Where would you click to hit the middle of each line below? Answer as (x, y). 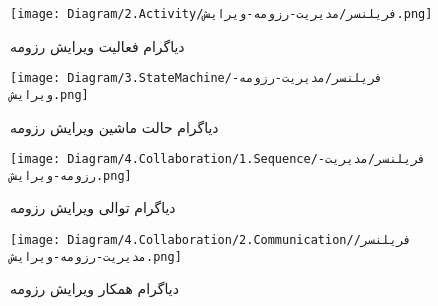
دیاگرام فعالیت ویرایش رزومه (97, 45)
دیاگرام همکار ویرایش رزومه (94, 288)
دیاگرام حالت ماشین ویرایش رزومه (114, 126)
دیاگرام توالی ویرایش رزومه (93, 207)
